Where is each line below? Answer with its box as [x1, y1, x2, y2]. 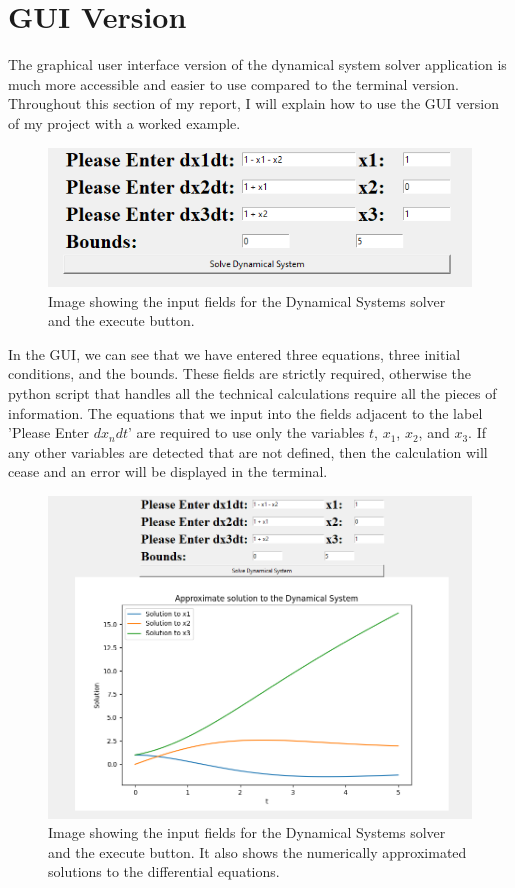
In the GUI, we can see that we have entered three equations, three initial [8, 343, 461, 364]
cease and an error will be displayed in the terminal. [8, 461, 328, 482]
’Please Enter [8, 422, 90, 443]
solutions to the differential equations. [48, 861, 280, 882]
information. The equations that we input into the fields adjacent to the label [8, 402, 483, 423]
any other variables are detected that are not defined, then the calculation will [8, 441, 488, 462]
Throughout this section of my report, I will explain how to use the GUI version [8, 93, 499, 114]
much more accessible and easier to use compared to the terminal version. [8, 73, 459, 94]
